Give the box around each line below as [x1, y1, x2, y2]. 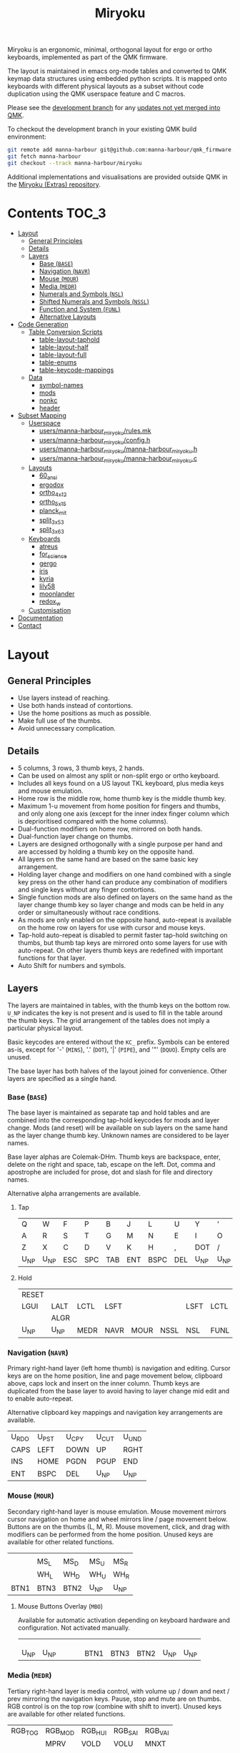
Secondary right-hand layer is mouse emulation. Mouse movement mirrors [7, 1507, 226, 1516]
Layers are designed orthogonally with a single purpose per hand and [17, 840, 223, 849]
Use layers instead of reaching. [17, 693, 110, 702]
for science [39, 549, 67, 560]
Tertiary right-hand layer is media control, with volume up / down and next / [7, 1687, 230, 1695]
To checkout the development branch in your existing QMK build [7, 125, 197, 134]
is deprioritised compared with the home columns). [17, 817, 169, 826]
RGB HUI [81, 1725, 107, 1737]
